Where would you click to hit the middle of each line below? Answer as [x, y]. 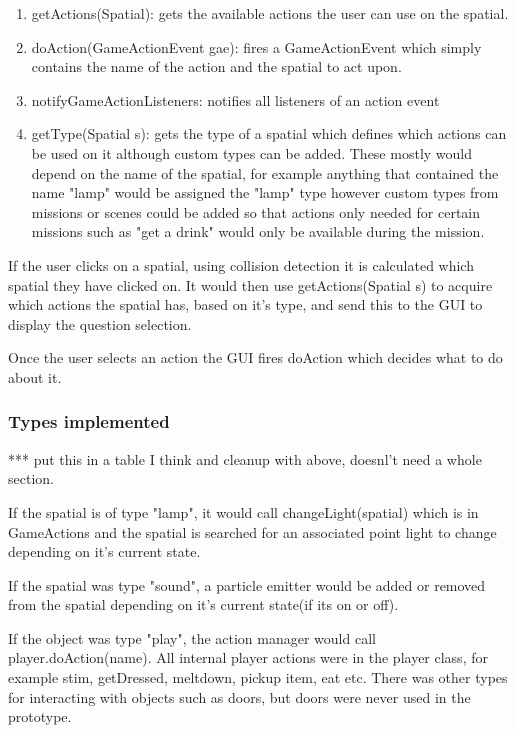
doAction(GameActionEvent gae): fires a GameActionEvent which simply [256, 46]
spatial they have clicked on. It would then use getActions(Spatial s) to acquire [250, 284]
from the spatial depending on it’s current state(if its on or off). [203, 604]
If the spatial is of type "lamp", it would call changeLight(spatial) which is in [243, 511]
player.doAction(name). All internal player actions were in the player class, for [248, 657]
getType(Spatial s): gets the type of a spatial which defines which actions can [269, 133]
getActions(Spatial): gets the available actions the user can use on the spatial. [270, 13]
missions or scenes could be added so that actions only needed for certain [256, 211]
